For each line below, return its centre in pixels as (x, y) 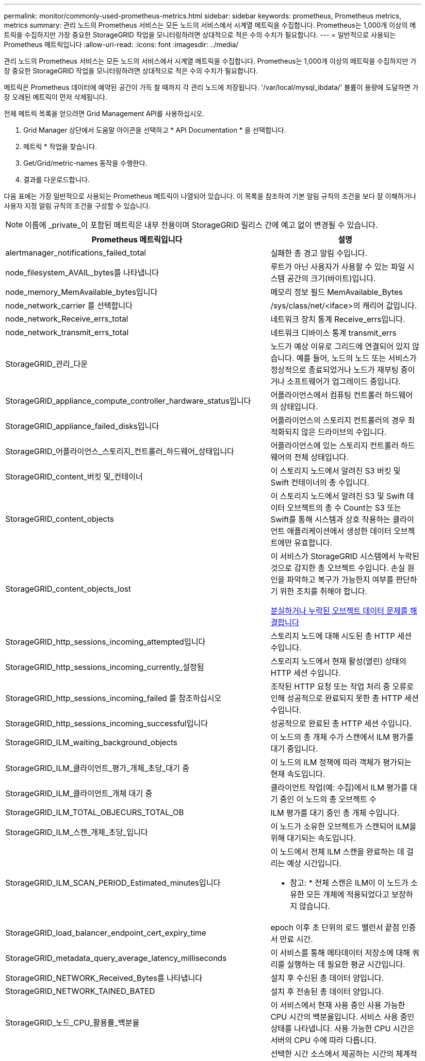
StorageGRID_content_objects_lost (68, 589)
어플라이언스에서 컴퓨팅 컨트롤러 (326, 395)
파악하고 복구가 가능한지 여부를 (340, 580)
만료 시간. (296, 939)
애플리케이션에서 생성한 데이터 (339, 531)
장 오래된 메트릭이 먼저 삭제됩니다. (56, 97)
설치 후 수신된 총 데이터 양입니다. (327, 978)
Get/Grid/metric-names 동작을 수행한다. (85, 163)
